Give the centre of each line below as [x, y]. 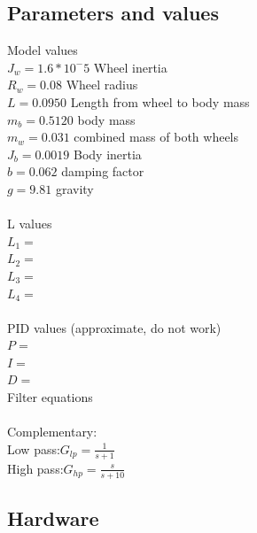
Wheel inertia [130, 67]
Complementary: [52, 432]
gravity [74, 188]
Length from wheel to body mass [160, 101]
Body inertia [107, 154]
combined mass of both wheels [156, 137]
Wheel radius [102, 85]
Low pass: [34, 448]
